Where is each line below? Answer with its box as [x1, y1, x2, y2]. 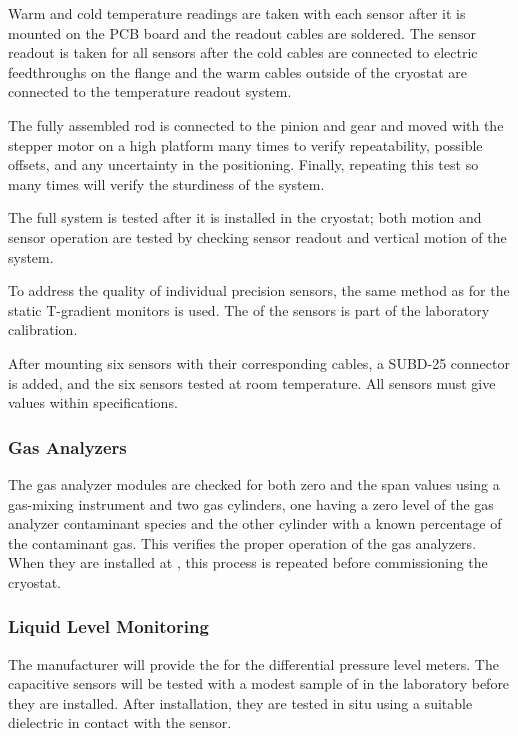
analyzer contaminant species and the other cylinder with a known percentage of [8, 513, 502, 534]
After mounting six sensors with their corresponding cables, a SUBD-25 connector [8, 352, 510, 373]
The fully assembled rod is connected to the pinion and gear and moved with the [8, 114, 504, 135]
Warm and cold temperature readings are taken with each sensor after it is [8, 3, 466, 23]
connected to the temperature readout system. [8, 81, 292, 102]
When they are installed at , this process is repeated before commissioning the [8, 552, 488, 573]
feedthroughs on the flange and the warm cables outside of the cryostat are [8, 61, 467, 82]
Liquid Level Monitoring [8, 614, 209, 639]
